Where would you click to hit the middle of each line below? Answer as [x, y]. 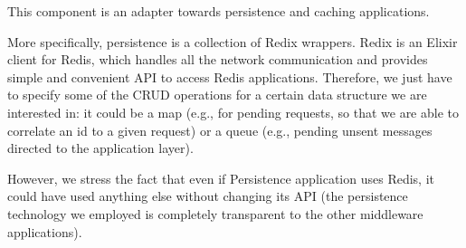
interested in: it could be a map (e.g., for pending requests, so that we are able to [233, 112]
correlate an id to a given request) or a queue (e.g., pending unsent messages [220, 130]
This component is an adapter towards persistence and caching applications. [219, 11]
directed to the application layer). [100, 148]
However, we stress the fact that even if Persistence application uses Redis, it [221, 178]
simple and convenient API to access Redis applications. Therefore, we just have [230, 76]
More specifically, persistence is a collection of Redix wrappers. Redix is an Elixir [233, 41]
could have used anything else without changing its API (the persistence [208, 196]
